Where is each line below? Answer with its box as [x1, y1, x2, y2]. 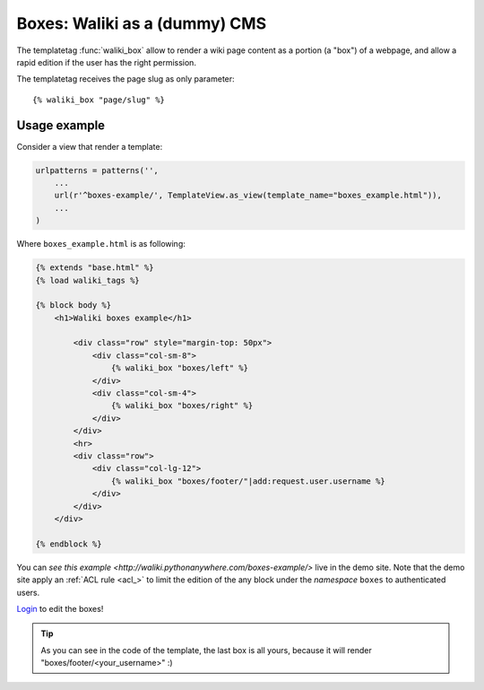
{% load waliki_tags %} [35, 275, 141, 285]
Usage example [16, 118, 106, 133]
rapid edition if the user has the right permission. [16, 57, 197, 67]
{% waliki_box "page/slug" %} [32, 94, 166, 105]
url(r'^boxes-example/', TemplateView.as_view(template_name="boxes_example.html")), [54, 190, 443, 201]
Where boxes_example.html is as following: [16, 239, 186, 249]
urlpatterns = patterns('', [35, 165, 159, 175]
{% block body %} [35, 301, 112, 310]
